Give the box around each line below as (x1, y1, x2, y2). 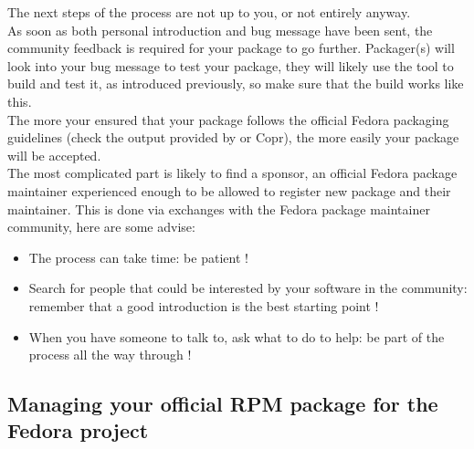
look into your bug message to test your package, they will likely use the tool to (7, 56, 454, 75)
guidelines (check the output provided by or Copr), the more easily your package (7, 128, 459, 147)
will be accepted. (7, 145, 101, 164)
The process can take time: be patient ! (28, 247, 248, 266)
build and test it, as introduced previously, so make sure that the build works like (7, 74, 464, 93)
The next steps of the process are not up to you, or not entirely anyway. (7, 3, 411, 21)
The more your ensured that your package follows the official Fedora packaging (7, 110, 449, 129)
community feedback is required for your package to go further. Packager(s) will (7, 38, 455, 57)
